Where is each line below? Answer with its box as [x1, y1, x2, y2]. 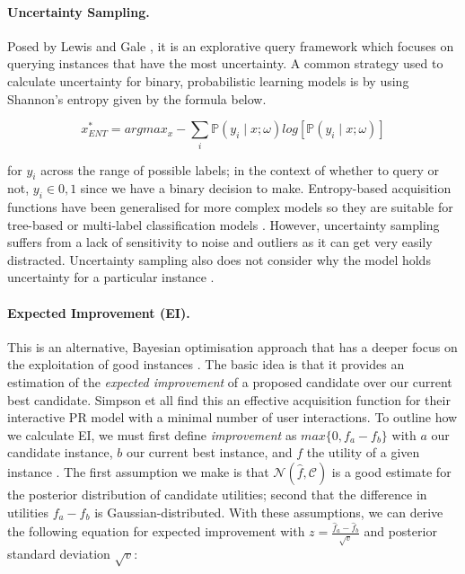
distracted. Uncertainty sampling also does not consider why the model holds [7, 250, 431, 269]
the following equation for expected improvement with [7, 522, 305, 541]
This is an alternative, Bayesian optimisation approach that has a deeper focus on [7, 337, 458, 356]
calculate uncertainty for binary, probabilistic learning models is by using [7, 71, 409, 90]
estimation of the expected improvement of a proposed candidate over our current [7, 373, 452, 392]
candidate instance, [7, 443, 113, 462]
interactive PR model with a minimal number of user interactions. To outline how [7, 408, 458, 427]
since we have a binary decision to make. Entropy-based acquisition [80, 179, 452, 198]
